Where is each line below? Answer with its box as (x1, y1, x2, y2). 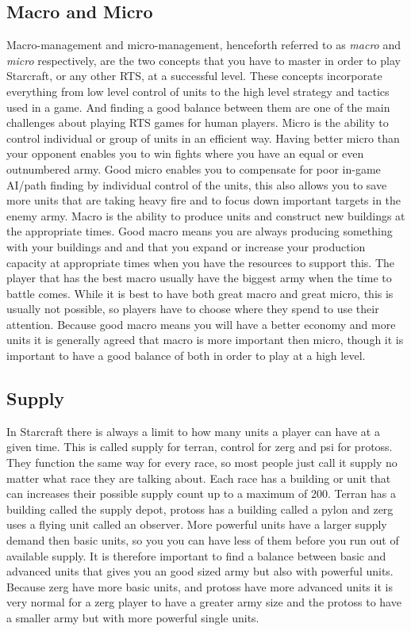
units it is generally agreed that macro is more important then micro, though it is (6, 331, 404, 348)
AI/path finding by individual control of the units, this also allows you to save (6, 176, 387, 193)
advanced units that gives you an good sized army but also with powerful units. (6, 563, 394, 579)
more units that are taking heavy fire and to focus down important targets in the (6, 192, 401, 208)
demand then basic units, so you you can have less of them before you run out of (6, 532, 399, 549)
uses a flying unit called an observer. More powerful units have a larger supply (6, 516, 387, 533)
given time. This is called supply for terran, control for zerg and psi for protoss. (6, 438, 393, 455)
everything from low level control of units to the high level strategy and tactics (6, 82, 390, 99)
